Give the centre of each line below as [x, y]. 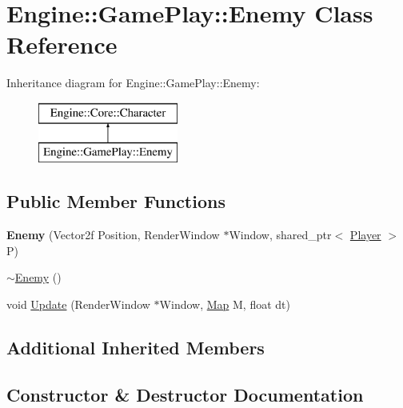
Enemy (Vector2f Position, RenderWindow [113, 235]
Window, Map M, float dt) [225, 304]
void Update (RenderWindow [78, 304]
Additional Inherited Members [136, 348]
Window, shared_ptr [280, 235]
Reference [62, 44]
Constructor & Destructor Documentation [185, 394]
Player [365, 235]
